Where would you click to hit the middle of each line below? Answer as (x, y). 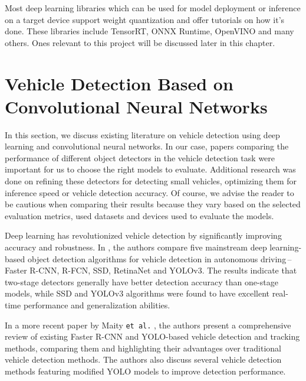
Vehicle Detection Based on (119, 83)
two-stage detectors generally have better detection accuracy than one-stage (142, 281)
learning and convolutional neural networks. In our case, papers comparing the (147, 146)
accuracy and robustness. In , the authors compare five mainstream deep (136, 247)
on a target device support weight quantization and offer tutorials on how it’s (145, 19)
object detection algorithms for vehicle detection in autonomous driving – (159, 258)
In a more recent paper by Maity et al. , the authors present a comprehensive (148, 325)
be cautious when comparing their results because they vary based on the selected (153, 204)
